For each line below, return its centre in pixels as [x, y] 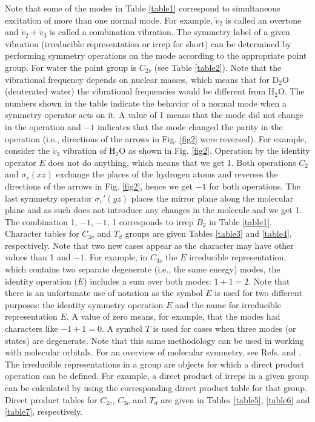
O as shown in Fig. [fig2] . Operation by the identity [214, 150]
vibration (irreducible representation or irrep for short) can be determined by [148, 43]
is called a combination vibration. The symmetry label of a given [170, 32]
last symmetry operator [48, 198]
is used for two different [258, 293]
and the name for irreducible [228, 304]
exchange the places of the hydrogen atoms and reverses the [167, 174]
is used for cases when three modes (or [224, 328]
